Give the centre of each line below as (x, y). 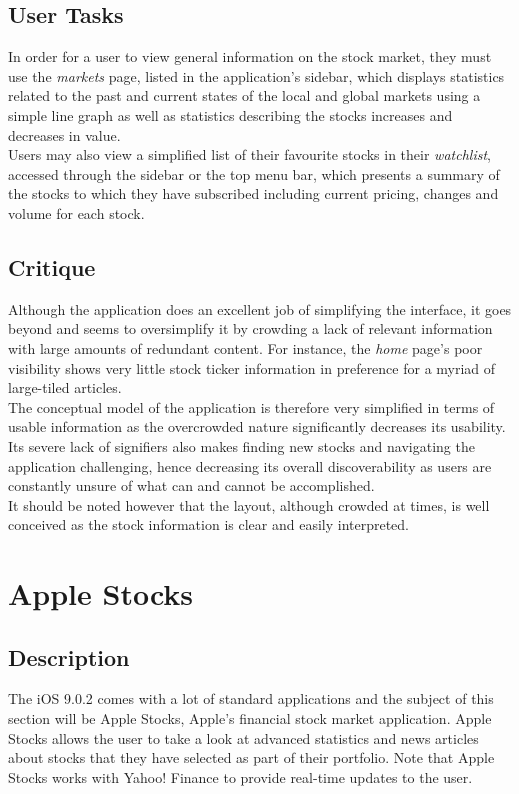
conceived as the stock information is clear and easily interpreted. (209, 524)
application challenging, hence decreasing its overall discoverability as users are (250, 465)
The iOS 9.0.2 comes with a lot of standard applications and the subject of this (251, 698)
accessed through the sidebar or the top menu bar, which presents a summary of (254, 173)
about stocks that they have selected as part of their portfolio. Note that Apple (251, 757)
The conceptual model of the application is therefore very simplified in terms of (251, 406)
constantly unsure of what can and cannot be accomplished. (191, 485)
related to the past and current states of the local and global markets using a (244, 95)
